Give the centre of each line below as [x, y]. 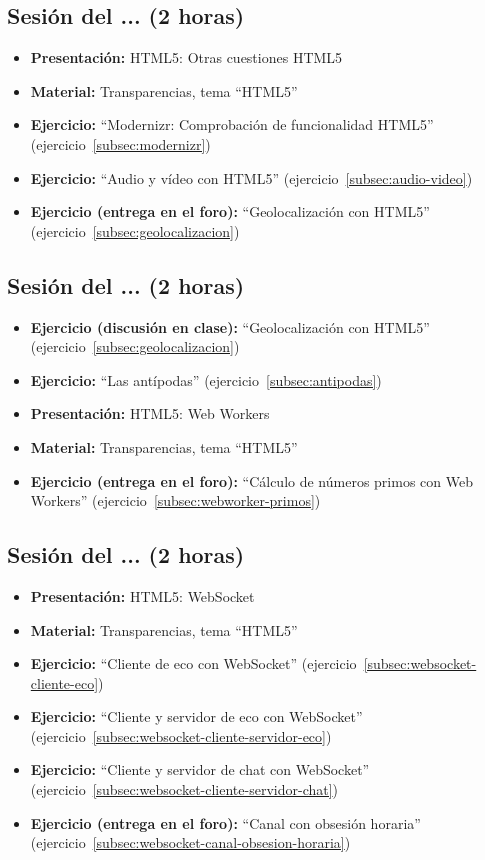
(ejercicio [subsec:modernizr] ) [120, 143]
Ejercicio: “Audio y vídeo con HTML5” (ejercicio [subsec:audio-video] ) [251, 177]
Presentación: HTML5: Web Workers [150, 413]
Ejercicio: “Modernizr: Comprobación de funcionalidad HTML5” [232, 124]
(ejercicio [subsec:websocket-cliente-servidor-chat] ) [184, 789]
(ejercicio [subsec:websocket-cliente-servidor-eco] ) [181, 735]
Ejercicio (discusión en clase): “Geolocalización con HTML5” [230, 326]
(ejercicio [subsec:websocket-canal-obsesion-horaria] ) [190, 842]
